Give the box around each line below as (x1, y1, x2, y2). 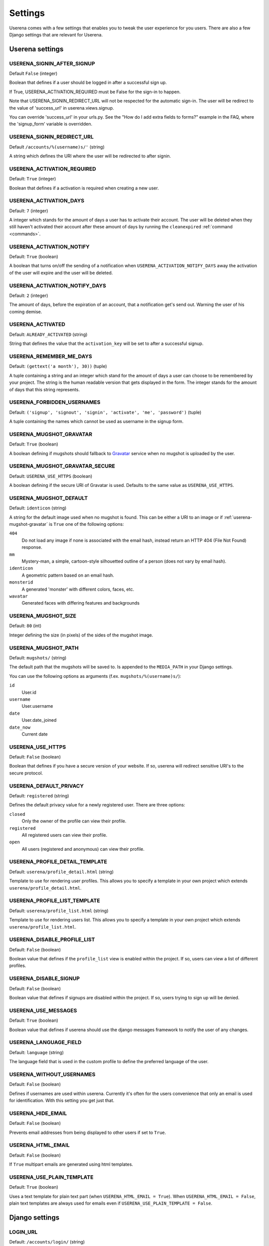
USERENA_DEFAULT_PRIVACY (9, 782, 84, 789)
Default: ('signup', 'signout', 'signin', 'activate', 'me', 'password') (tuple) (9, 409, 202, 415)
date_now (9, 724, 31, 730)
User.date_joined (21, 717, 57, 723)
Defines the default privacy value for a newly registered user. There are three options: (9, 802, 185, 808)
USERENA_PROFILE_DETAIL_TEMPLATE (9, 858, 107, 865)
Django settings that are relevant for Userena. (9, 31, 103, 37)
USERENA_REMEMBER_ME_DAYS (9, 353, 92, 360)
